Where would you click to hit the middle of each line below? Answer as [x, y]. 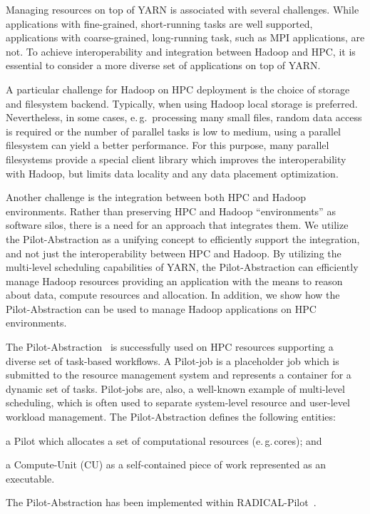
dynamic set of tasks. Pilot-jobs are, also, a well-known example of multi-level [175, 388]
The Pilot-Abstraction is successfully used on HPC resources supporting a [170, 347]
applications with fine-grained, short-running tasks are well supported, [159, 23]
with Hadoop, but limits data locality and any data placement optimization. [172, 173]
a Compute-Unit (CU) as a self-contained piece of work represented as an [166, 464]
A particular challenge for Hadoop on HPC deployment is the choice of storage [178, 89]
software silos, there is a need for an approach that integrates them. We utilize [177, 225]
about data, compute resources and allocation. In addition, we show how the [173, 295]
